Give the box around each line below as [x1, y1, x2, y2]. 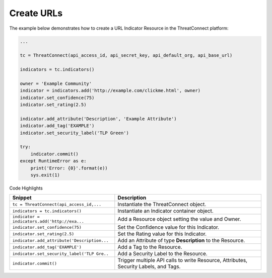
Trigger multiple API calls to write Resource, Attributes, [117, 257, 248, 264]
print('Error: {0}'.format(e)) [30, 165, 108, 171]
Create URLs [9, 8, 63, 19]
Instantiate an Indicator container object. [117, 208, 214, 215]
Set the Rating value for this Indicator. [117, 230, 207, 237]
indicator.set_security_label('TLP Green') [20, 130, 129, 136]
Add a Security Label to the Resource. [117, 250, 208, 257]
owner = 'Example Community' [20, 80, 92, 86]
